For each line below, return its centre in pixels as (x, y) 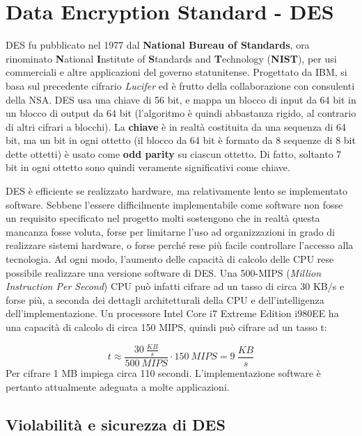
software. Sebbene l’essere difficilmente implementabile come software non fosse (174, 204)
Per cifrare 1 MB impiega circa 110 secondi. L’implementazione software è (163, 372)
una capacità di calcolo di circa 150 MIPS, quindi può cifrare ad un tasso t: (166, 327)
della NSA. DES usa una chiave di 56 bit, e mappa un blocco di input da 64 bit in (181, 99)
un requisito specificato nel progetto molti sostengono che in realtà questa (163, 218)
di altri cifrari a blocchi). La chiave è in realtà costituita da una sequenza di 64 (176, 126)
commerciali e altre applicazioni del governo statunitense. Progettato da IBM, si (176, 72)
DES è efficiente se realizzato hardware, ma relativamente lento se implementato (176, 191)
